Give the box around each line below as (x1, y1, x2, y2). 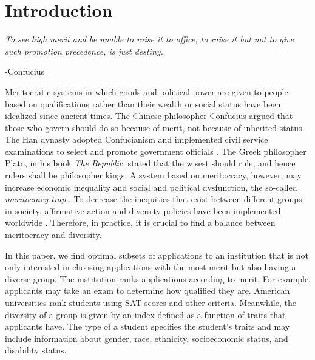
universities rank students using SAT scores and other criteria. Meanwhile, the (5, 296, 296, 308)
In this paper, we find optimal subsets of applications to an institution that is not (5, 248, 308, 261)
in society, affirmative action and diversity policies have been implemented (5, 204, 281, 217)
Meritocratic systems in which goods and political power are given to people (5, 85, 288, 98)
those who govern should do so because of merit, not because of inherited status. (5, 121, 305, 134)
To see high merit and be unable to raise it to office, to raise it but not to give (5, 33, 294, 46)
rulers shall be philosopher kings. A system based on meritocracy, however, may (5, 169, 302, 182)
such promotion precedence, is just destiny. (5, 44, 163, 57)
